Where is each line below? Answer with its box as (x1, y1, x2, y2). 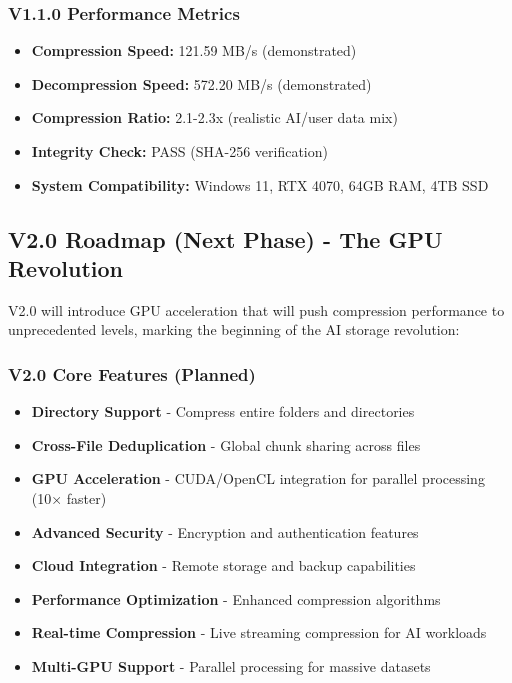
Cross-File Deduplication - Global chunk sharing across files (31, 434, 421, 455)
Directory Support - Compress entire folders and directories (31, 401, 415, 422)
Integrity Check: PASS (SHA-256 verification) (31, 141, 328, 161)
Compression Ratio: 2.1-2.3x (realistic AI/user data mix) (31, 107, 398, 128)
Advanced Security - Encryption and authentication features (31, 521, 419, 542)
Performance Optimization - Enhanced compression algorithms (31, 588, 441, 609)
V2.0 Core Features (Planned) (8, 361, 256, 386)
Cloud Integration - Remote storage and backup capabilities (31, 555, 416, 576)
